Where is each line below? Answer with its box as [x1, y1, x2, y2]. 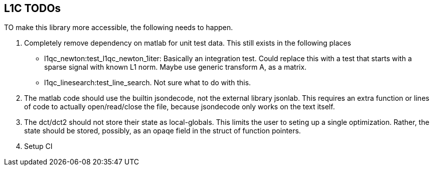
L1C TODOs [4, 2, 61, 15]
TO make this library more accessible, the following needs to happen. [4, 23, 233, 32]
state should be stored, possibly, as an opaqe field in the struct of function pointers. [24, 126, 301, 135]
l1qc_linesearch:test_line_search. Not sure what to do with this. [44, 78, 251, 87]
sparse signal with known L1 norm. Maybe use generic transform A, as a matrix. [44, 63, 307, 72]
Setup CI [24, 142, 53, 151]
